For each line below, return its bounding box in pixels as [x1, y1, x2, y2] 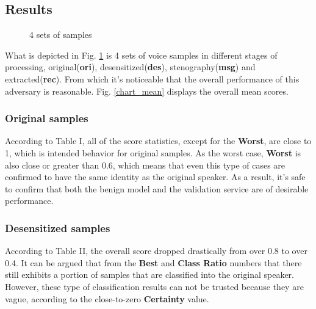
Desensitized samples [5, 220, 110, 235]
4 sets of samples [29, 28, 92, 41]
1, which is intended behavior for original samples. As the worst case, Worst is [5, 146, 301, 159]
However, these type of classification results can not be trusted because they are [5, 280, 304, 293]
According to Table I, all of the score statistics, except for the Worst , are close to [5, 134, 312, 147]
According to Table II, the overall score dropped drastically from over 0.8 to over [5, 244, 307, 257]
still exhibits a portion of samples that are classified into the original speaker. [5, 268, 294, 281]
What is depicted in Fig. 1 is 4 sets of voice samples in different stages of [5, 48, 278, 61]
